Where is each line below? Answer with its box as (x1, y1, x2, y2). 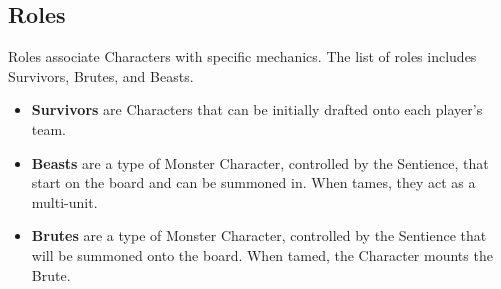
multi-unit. (31, 191, 98, 212)
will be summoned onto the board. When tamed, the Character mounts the (31, 244, 493, 265)
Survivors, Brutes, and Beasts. (8, 65, 194, 86)
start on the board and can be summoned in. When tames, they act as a (31, 172, 476, 193)
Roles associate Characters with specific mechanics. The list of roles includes (8, 46, 477, 67)
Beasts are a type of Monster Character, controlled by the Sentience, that (31, 152, 489, 173)
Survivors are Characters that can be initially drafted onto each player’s (31, 99, 483, 120)
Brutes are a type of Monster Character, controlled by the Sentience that (31, 225, 487, 246)
